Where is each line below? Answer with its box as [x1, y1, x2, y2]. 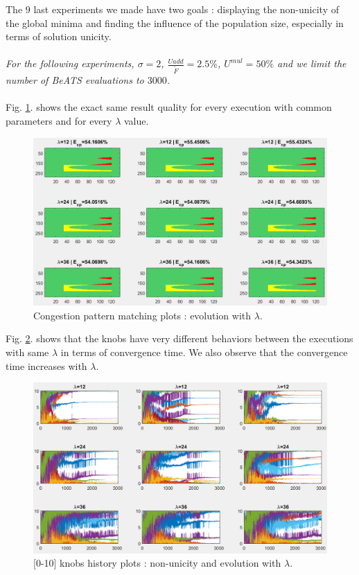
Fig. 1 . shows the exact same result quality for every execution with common [6, 100, 332, 114]
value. [123, 114, 149, 128]
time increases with [6, 358, 87, 373]
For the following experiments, [6, 56, 134, 71]
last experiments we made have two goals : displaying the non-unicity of [33, 2, 339, 16]
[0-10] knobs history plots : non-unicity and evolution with [33, 556, 281, 570]
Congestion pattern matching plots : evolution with [33, 308, 252, 322]
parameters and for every [6, 114, 112, 128]
